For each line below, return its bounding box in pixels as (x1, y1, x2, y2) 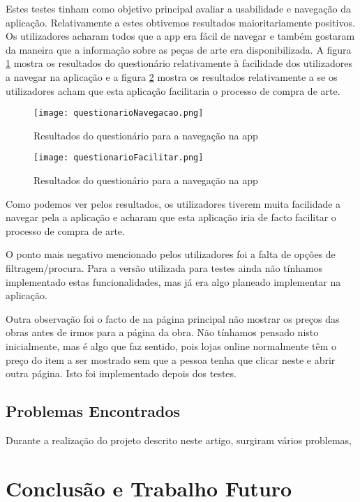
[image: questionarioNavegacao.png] (33, 108, 204, 119)
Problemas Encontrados (6, 400, 181, 422)
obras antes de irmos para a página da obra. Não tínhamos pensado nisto (6, 325, 319, 340)
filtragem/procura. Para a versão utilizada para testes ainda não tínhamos (6, 261, 323, 275)
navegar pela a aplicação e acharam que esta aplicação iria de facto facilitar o (6, 210, 336, 225)
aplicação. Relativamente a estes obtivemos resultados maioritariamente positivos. (6, 15, 355, 29)
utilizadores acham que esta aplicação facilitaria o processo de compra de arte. (6, 83, 340, 98)
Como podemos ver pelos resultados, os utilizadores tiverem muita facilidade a (6, 196, 341, 211)
